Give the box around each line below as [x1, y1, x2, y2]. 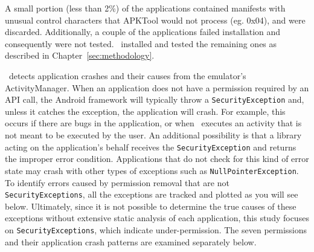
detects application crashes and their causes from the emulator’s [8, 69, 246, 82]
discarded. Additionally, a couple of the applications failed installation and [5, 25, 281, 38]
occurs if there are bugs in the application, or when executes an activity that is [5, 117, 302, 129]
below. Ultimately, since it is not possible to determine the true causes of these [5, 199, 296, 212]
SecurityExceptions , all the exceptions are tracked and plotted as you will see [5, 188, 298, 201]
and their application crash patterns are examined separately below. [5, 235, 257, 248]
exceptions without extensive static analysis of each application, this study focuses [5, 212, 309, 224]
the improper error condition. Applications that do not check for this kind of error [5, 152, 309, 165]
